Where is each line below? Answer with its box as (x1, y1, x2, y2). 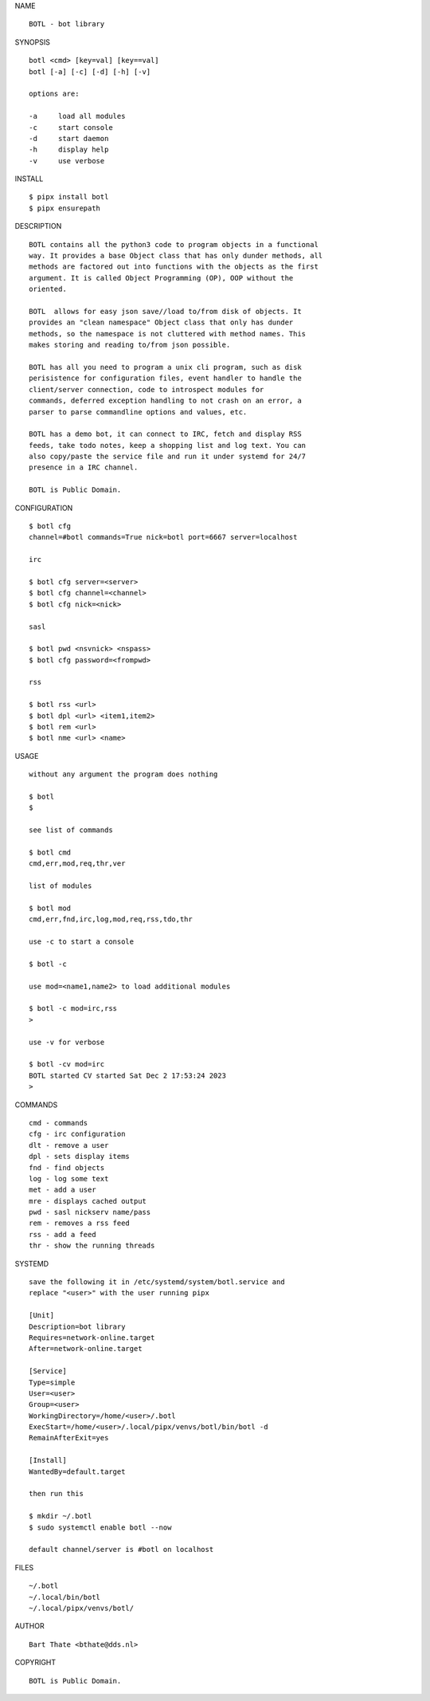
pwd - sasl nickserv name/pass (29, 1208, 151, 1217)
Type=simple (29, 1377, 76, 1387)
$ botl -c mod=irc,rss (29, 1004, 118, 1013)
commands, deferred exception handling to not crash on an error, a (29, 396, 302, 406)
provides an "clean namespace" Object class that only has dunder (29, 318, 294, 327)
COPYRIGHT (14, 1658, 57, 1668)
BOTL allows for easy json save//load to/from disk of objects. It (29, 307, 302, 316)
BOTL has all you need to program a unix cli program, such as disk (29, 363, 302, 371)
